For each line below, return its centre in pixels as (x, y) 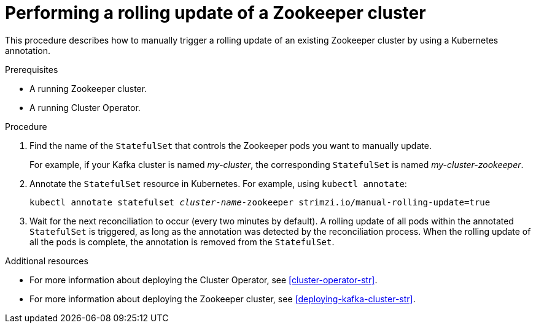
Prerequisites (32, 69)
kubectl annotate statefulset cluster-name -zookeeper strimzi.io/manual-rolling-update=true (260, 202)
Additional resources (47, 261)
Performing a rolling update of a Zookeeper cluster (216, 13)
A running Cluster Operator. (85, 107)
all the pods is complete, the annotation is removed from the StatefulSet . (182, 242)
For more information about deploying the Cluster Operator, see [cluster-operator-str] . (204, 280)
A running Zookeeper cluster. (88, 88)
